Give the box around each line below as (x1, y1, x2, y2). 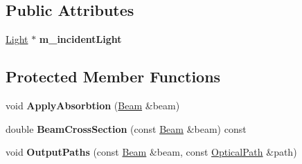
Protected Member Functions (6, 66, 221, 87)
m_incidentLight (39, 32, 122, 46)
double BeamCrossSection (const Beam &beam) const (6, 121, 247, 136)
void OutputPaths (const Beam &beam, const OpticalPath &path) (6, 145, 297, 159)
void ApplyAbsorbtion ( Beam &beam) (6, 98, 180, 112)
